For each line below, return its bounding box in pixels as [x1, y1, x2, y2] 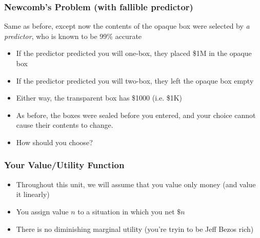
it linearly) [16, 189, 50, 200]
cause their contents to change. [16, 120, 113, 130]
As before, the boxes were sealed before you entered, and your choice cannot [16, 109, 256, 120]
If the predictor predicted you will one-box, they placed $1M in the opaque [16, 48, 252, 58]
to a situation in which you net [77, 206, 175, 216]
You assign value [16, 206, 69, 216]
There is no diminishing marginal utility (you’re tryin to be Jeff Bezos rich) [16, 223, 254, 234]
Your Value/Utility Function [4, 158, 125, 171]
